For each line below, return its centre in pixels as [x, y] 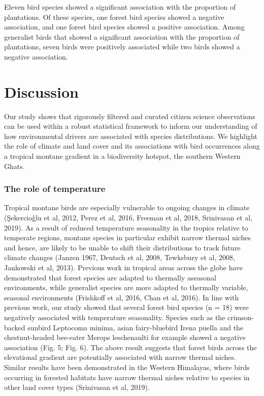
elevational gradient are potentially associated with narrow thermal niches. [120, 357]
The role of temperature [55, 189]
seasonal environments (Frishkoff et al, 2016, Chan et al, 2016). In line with [122, 297]
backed [15, 327]
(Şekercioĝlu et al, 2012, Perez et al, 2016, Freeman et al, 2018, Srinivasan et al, [128, 218]
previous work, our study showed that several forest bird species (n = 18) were [126, 307]
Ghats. [14, 166]
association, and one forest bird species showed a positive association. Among [124, 27]
